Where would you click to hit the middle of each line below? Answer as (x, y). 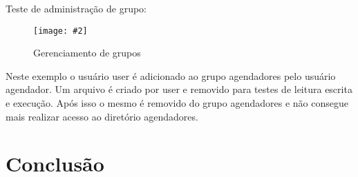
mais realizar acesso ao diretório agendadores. (102, 116)
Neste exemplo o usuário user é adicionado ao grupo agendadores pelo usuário (171, 75)
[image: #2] (60, 31)
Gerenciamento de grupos (87, 53)
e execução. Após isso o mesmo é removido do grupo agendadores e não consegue (177, 103)
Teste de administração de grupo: (76, 8)
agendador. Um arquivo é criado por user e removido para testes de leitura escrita (179, 89)
